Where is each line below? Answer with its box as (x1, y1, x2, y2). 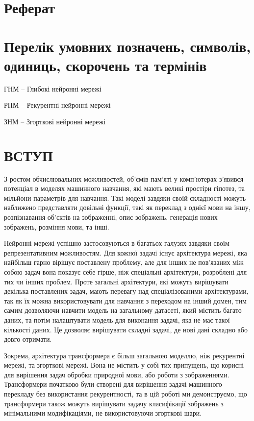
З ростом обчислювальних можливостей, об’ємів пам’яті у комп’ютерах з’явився (4, 173, 244, 184)
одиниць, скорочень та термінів (4, 55, 207, 75)
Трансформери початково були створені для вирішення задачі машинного (4, 379, 222, 389)
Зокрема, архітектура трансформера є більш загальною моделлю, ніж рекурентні (4, 350, 245, 360)
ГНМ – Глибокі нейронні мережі (4, 83, 102, 94)
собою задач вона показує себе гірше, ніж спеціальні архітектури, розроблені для (4, 266, 247, 277)
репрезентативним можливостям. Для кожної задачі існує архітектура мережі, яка (4, 247, 247, 257)
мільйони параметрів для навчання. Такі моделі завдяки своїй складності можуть (4, 192, 246, 203)
